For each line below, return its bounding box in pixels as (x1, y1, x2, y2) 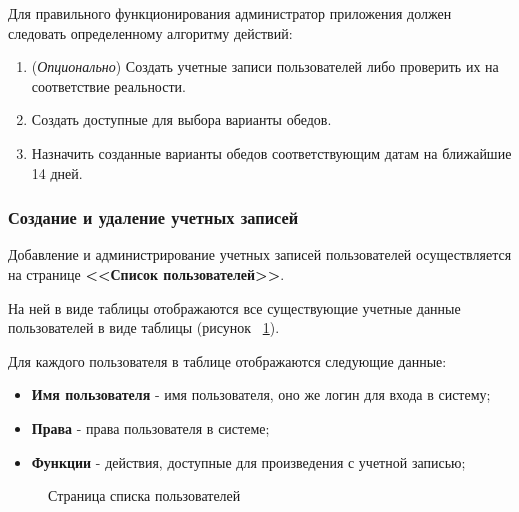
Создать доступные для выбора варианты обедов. (31, 109, 332, 130)
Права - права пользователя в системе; (31, 417, 270, 438)
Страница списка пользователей (48, 485, 241, 506)
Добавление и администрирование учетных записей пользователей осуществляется (8, 244, 512, 265)
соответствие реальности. (31, 75, 186, 96)
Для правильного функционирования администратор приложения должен (8, 3, 452, 23)
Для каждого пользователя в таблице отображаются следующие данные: (8, 350, 447, 371)
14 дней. (31, 162, 83, 183)
